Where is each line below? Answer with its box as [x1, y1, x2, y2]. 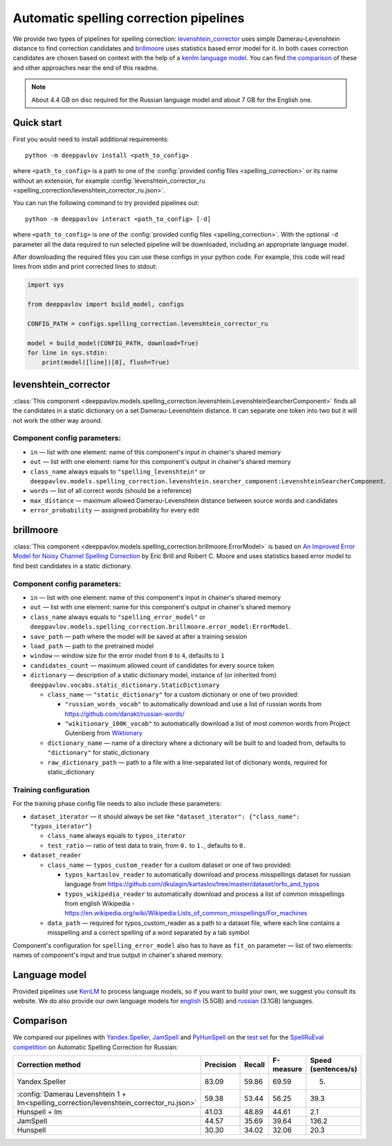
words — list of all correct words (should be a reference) [30, 487, 192, 495]
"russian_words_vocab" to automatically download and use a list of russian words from [64, 700, 321, 708]
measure [272, 1064, 303, 1074]
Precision [204, 1060, 236, 1070]
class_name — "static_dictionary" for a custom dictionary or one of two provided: [47, 690, 299, 699]
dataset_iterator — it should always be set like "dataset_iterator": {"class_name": [30, 812, 301, 821]
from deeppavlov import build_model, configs [27, 301, 185, 308]
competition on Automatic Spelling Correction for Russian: [12, 1043, 178, 1051]
